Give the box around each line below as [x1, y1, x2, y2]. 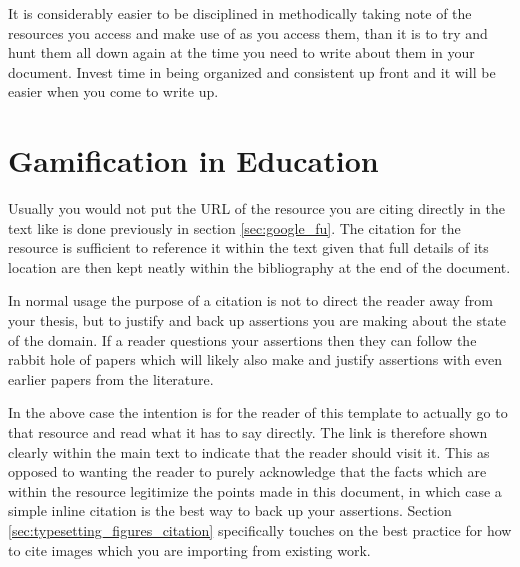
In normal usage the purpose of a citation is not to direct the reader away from [8, 290, 494, 311]
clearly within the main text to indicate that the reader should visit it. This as [8, 441, 490, 462]
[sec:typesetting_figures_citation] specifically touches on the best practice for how [8, 520, 512, 540]
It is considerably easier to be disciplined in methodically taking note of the [8, 3, 472, 23]
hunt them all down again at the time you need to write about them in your [8, 42, 475, 63]
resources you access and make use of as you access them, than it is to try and [8, 22, 488, 43]
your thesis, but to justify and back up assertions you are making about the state [8, 310, 507, 331]
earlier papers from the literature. [8, 368, 214, 389]
